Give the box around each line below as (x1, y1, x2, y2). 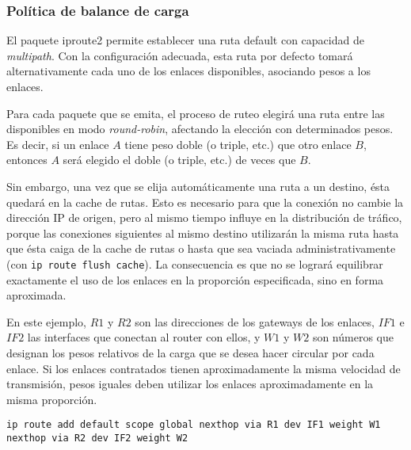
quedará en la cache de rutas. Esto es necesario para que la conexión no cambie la (6, 193, 404, 210)
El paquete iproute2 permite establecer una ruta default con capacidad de (6, 32, 364, 48)
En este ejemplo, (6, 313, 86, 330)
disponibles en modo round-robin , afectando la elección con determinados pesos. (6, 120, 394, 137)
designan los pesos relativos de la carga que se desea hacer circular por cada (6, 344, 375, 360)
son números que (312, 329, 394, 345)
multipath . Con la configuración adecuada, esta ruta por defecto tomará (6, 47, 353, 63)
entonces (6, 151, 48, 168)
